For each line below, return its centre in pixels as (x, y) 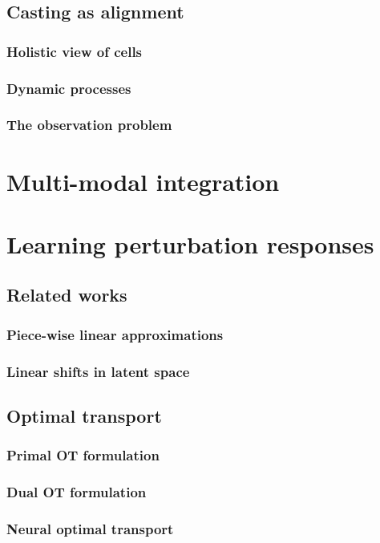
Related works (67, 295)
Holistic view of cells (75, 51)
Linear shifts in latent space (98, 371)
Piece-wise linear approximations (115, 334)
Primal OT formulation (83, 455)
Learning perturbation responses (190, 243)
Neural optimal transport (90, 528)
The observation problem (89, 125)
